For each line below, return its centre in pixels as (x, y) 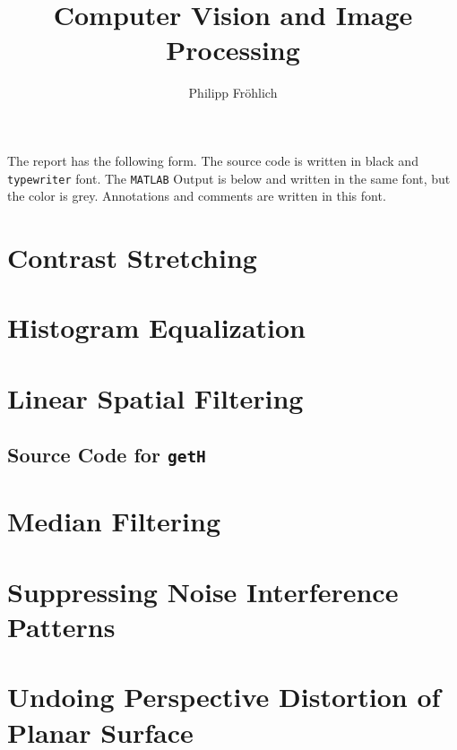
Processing (233, 50)
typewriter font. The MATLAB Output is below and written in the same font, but (229, 178)
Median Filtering (114, 521)
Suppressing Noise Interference (203, 591)
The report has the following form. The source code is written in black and (213, 160)
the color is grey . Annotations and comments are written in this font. (197, 196)
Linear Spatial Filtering (155, 397)
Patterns (61, 626)
